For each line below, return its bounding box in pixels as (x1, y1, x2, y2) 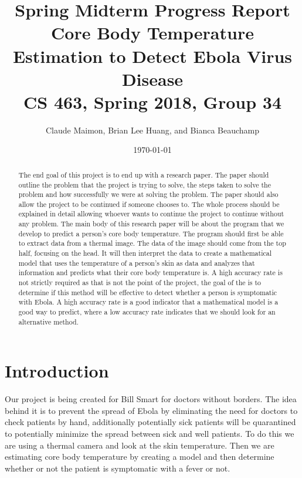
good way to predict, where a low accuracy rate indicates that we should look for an (18, 307, 276, 317)
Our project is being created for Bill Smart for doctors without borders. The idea (5, 393, 297, 405)
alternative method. (18, 316, 79, 326)
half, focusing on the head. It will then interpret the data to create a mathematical (18, 248, 272, 258)
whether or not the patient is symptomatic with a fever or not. (5, 462, 230, 474)
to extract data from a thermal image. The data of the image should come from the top (18, 238, 286, 248)
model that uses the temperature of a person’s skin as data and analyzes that (18, 258, 255, 268)
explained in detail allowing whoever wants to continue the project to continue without (18, 209, 284, 219)
